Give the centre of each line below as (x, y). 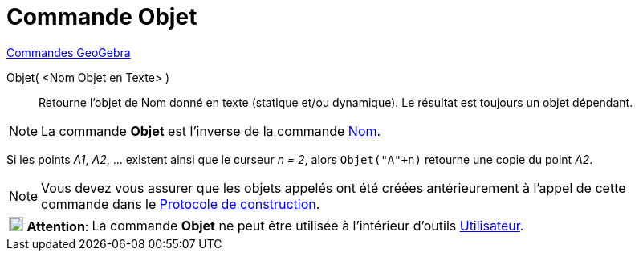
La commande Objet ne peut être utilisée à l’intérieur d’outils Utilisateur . (308, 225)
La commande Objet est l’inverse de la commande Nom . (211, 131)
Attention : (58, 226)
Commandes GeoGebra (69, 52)
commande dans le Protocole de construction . (181, 204)
